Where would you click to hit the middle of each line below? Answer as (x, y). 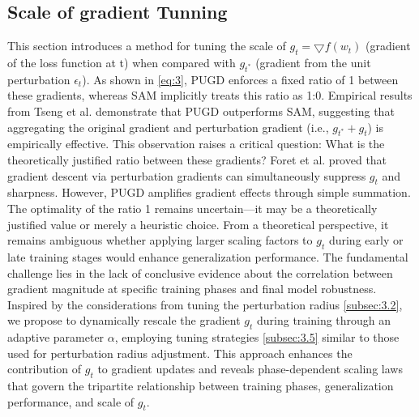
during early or (366, 240)
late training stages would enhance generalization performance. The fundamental (208, 256)
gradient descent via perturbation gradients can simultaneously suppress (187, 175)
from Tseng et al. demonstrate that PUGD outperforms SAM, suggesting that (201, 111)
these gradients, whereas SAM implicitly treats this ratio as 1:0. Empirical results (210, 95)
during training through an (324, 320)
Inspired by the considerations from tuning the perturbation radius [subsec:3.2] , (205, 304)
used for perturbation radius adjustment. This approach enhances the (180, 353)
